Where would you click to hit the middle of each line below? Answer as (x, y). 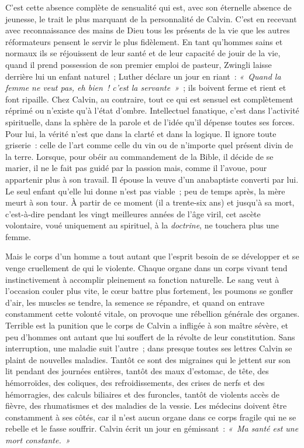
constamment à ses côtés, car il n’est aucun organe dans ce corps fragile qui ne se (151, 417)
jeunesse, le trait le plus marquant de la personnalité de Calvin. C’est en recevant (151, 18)
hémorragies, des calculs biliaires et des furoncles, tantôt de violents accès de (142, 394)
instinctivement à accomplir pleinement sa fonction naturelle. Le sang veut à (142, 279)
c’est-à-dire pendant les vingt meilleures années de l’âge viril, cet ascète (133, 213)
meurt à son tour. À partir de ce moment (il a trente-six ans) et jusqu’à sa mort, (150, 202)
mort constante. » (38, 440)
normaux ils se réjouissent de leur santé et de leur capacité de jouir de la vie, (143, 53)
